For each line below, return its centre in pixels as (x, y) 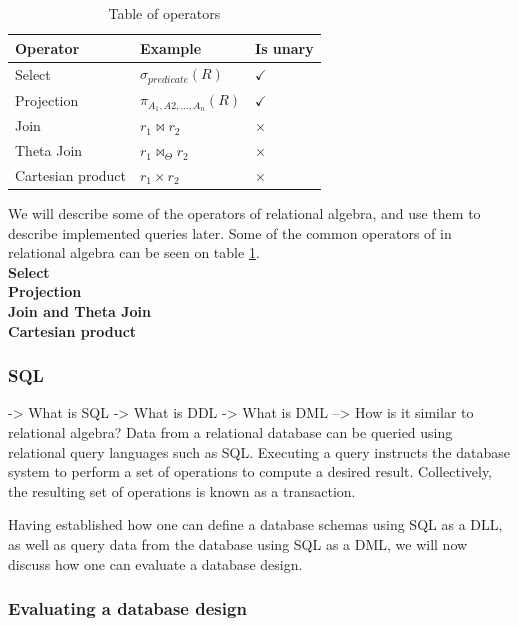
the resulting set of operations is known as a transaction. (182, 490)
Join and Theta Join (79, 311)
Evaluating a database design (127, 608)
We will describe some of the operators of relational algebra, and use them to (244, 213)
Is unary (284, 47)
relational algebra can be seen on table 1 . (134, 252)
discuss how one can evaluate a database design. (155, 563)
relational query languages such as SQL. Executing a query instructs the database (259, 451)
